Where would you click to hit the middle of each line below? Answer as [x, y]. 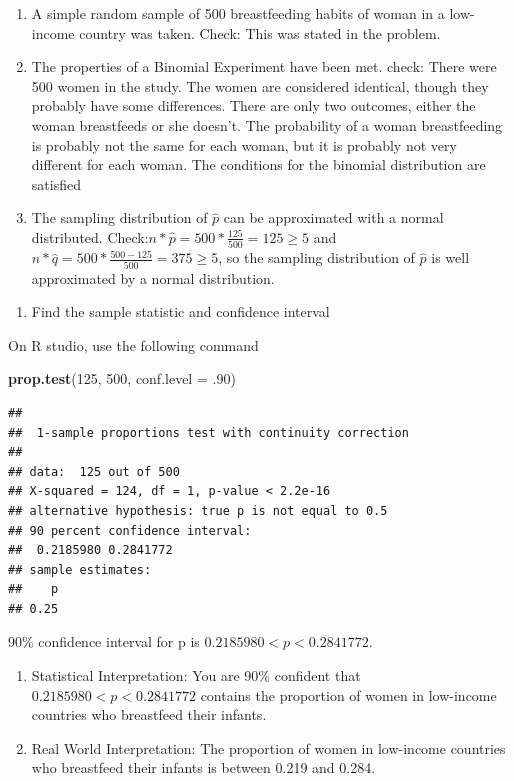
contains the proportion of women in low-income [348, 694]
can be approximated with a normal [333, 217]
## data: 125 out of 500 [94, 471]
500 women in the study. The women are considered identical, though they [260, 85]
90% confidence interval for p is [104, 641]
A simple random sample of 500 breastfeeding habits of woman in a [238, 13]
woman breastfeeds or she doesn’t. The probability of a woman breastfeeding [267, 124]
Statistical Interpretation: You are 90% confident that [196, 675]
